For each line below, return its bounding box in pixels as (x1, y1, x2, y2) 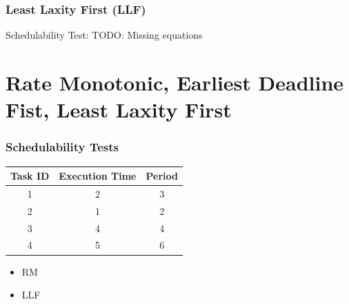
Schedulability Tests (6, 138, 119, 155)
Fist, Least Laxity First (6, 95, 232, 124)
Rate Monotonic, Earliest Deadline (6, 68, 344, 96)
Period (146, 169, 178, 183)
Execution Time (59, 169, 137, 183)
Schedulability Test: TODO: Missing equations (6, 28, 203, 42)
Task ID (10, 169, 50, 183)
